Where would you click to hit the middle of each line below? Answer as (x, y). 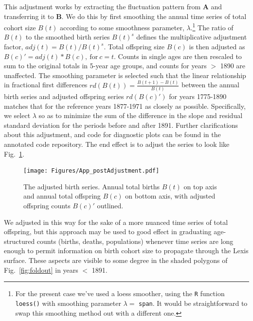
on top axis (200, 186)
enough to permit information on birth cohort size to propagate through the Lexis (126, 251)
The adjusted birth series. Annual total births (92, 186)
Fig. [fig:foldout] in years (41, 270)
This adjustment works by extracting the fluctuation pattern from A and (113, 6)
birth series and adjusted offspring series (64, 96)
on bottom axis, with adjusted (170, 196)
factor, (14, 47)
